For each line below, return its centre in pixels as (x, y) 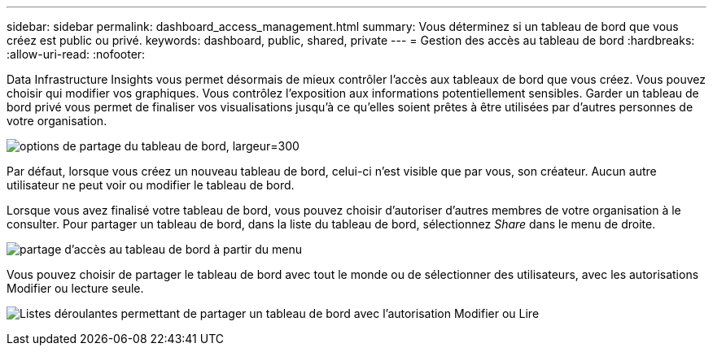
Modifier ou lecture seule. (75, 288)
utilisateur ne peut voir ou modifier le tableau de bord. (151, 185)
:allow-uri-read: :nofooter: (76, 54)
